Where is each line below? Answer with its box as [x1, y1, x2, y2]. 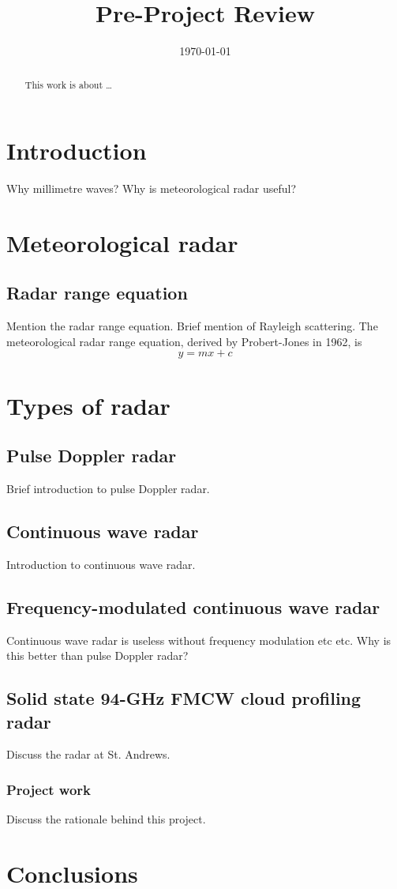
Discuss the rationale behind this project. [6, 811, 206, 827]
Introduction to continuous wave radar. [6, 556, 196, 572]
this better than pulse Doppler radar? [6, 647, 189, 664]
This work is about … [24, 77, 112, 91]
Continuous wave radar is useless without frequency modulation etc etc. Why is [6, 631, 391, 648]
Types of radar [6, 389, 170, 421]
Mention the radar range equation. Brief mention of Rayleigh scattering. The [6, 318, 378, 334]
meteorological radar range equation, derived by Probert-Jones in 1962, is [6, 333, 362, 349]
